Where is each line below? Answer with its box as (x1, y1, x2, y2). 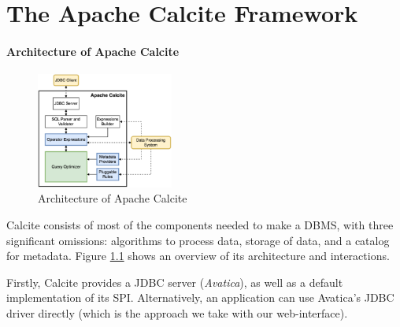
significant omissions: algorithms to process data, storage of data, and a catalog (6, 232, 390, 248)
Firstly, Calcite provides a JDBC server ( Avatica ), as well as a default (6, 273, 343, 290)
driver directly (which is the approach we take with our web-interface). (6, 304, 348, 321)
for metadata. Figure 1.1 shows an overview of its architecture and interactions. (6, 247, 390, 264)
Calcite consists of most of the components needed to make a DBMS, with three (6, 216, 394, 232)
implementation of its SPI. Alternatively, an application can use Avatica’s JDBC (6, 289, 394, 306)
